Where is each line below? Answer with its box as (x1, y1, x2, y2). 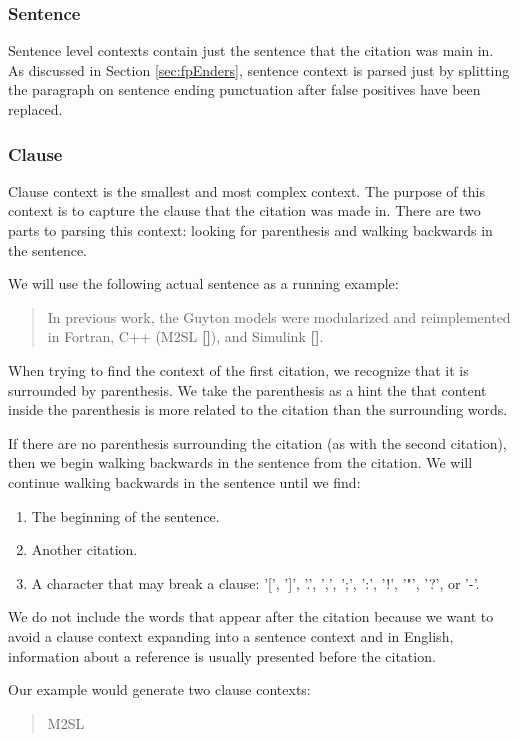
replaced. (8, 99, 63, 119)
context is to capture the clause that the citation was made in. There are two (8, 200, 481, 221)
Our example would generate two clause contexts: (8, 679, 311, 700)
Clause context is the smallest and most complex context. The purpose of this (8, 180, 485, 201)
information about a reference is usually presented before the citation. (8, 645, 436, 666)
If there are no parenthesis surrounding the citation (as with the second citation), (8, 432, 507, 453)
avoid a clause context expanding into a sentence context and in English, (8, 625, 454, 646)
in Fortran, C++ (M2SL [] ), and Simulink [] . (47, 326, 324, 347)
